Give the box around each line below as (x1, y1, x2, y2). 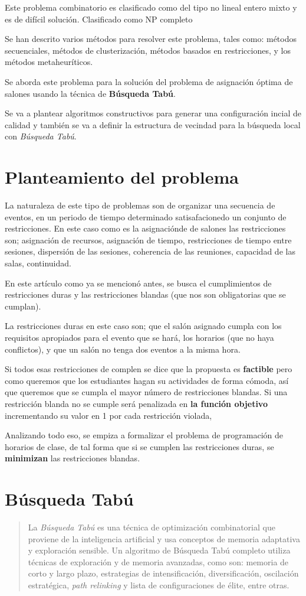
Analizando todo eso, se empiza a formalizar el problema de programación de (5, 429, 284, 441)
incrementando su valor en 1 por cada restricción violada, (5, 409, 212, 421)
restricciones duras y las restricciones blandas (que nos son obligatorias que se (5, 288, 286, 301)
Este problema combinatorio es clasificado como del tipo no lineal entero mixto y (5, 1, 297, 13)
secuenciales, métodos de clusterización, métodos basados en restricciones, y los (5, 44, 291, 56)
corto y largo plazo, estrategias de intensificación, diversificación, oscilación (28, 567, 299, 579)
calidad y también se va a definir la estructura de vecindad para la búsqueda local (5, 118, 301, 131)
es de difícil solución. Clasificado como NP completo (5, 12, 193, 25)
